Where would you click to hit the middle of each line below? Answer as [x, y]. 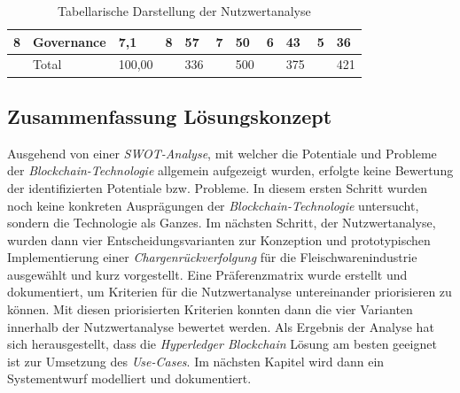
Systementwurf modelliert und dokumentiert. [129, 378]
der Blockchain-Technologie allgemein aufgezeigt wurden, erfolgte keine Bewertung [230, 170]
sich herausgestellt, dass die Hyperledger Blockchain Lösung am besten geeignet [222, 344]
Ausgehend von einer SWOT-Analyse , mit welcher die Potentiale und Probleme [222, 153]
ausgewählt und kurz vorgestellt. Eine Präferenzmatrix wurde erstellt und [207, 274]
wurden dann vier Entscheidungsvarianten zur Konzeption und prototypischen [219, 239]
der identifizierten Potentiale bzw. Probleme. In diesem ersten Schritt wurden [218, 187]
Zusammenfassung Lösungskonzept [170, 116]
